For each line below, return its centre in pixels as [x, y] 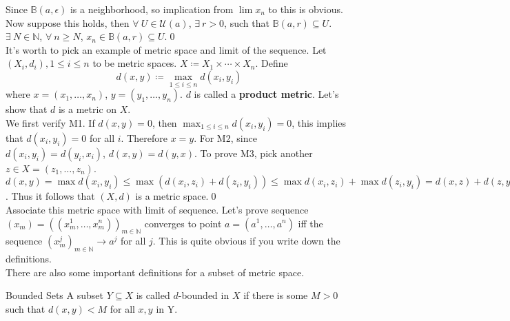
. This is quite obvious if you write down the [246, 241]
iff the [310, 223]
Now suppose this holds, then [68, 22]
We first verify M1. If [50, 122]
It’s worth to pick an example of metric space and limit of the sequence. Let [166, 49]
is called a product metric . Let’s [266, 94]
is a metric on [88, 109]
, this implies [319, 122]
